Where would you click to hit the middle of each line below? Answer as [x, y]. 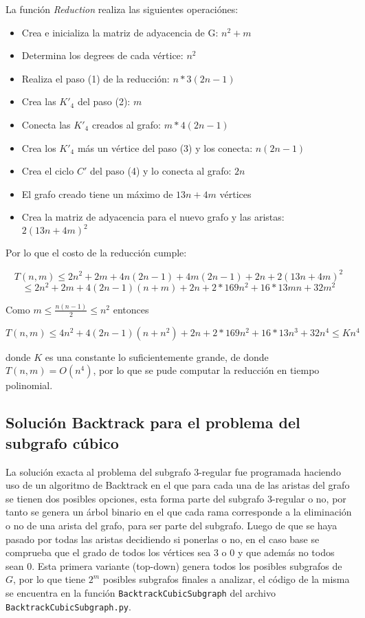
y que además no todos [286, 552]
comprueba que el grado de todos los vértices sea [108, 552]
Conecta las [46, 124]
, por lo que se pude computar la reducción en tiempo [206, 370]
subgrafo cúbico [62, 442]
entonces [131, 309]
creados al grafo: [126, 124]
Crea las [39, 101]
